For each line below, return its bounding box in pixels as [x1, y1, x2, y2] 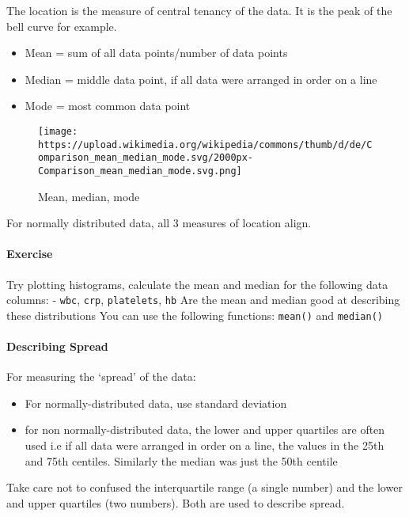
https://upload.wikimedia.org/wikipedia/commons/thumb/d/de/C [38, 139, 373, 150]
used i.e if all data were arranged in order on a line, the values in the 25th [25, 437, 384, 454]
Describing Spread [6, 338, 108, 355]
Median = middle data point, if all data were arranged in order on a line [25, 70, 377, 87]
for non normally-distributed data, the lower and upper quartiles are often [25, 421, 385, 438]
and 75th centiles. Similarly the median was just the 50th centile [25, 452, 338, 469]
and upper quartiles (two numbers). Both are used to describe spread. [6, 494, 345, 511]
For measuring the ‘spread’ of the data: [6, 368, 196, 385]
